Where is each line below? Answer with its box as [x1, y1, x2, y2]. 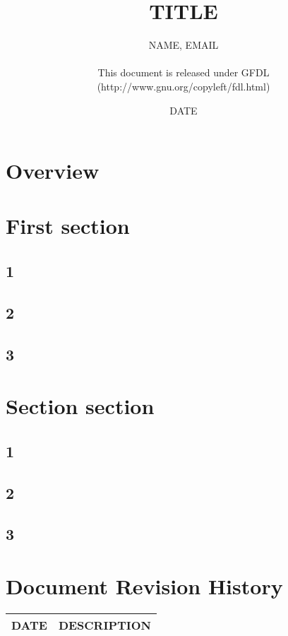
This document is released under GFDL [97, 65, 270, 80]
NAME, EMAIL [148, 37, 219, 52]
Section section [6, 391, 155, 420]
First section [6, 211, 130, 240]
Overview [6, 156, 100, 185]
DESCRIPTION [58, 616, 151, 633]
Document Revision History [6, 571, 283, 600]
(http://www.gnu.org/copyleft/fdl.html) [97, 78, 270, 93]
